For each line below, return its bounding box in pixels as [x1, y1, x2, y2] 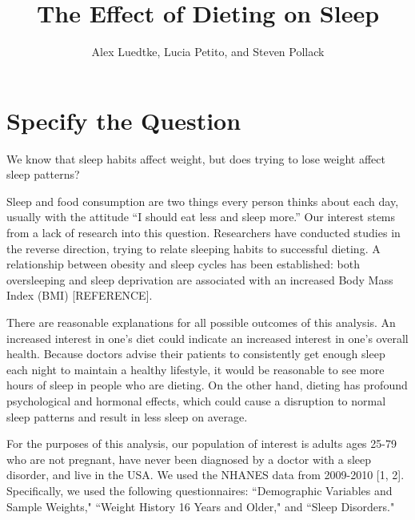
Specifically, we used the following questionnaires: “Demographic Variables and [6, 482, 393, 498]
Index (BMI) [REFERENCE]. [6, 287, 153, 304]
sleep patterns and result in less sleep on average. [6, 408, 248, 425]
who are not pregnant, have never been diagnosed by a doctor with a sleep [6, 450, 372, 467]
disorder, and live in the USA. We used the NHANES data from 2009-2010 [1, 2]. [6, 466, 405, 483]
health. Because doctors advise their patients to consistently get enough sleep [6, 345, 385, 362]
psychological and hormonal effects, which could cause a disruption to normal [6, 392, 386, 409]
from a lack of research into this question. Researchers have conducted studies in [6, 224, 401, 241]
